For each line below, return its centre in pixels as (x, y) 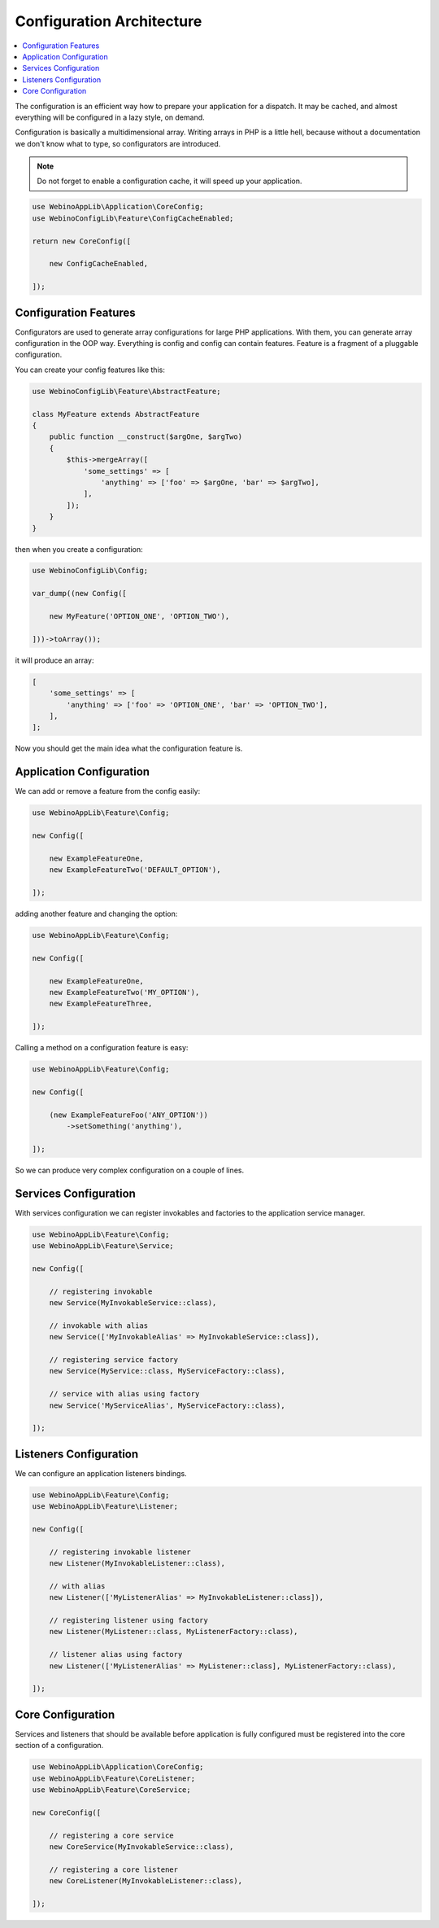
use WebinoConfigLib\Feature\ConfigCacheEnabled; (133, 218)
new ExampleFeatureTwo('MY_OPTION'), (124, 992)
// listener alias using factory (116, 1654)
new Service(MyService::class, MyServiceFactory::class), (167, 1371)
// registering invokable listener (120, 1552)
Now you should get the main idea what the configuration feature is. (129, 748)
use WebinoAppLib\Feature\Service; (103, 1246)
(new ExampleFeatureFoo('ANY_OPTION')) (129, 1115)
